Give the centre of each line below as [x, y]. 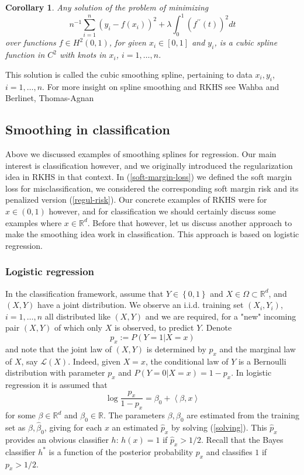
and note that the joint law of [59, 349]
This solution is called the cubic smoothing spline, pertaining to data [129, 74]
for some [20, 415]
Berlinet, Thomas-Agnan [50, 98]
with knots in [83, 55]
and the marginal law [258, 349]
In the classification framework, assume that [84, 293]
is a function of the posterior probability [121, 451]
